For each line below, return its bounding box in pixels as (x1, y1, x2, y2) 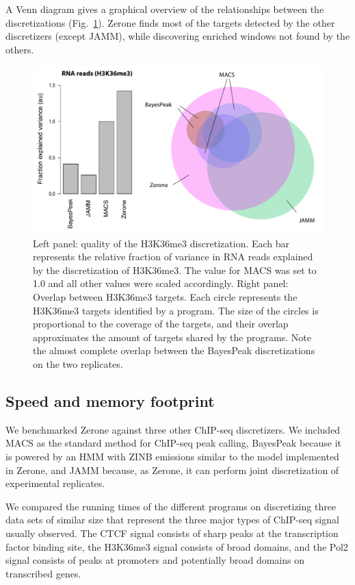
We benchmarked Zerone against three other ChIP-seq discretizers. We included (5, 422, 341, 436)
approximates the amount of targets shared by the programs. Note (33, 329, 311, 344)
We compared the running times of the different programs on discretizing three (5, 499, 337, 513)
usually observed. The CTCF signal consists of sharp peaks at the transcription (5, 525, 339, 540)
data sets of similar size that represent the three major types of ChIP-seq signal (5, 512, 339, 527)
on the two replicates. (33, 357, 123, 371)
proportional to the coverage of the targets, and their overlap (33, 316, 289, 331)
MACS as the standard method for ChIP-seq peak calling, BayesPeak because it (5, 436, 342, 450)
